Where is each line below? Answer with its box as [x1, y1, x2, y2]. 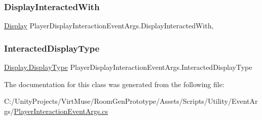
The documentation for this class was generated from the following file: [4, 78, 224, 89]
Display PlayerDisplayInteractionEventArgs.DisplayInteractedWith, [4, 20, 214, 31]
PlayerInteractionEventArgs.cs [14, 105, 108, 116]
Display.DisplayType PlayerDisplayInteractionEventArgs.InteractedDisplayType [4, 62, 252, 72]
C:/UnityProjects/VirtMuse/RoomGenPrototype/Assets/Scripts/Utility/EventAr [4, 96, 258, 106]
